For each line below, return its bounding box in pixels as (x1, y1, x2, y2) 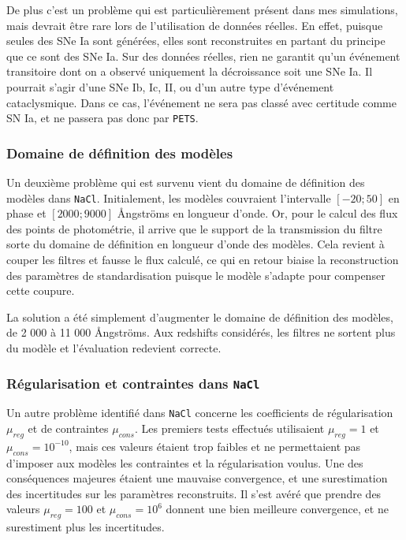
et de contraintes (28, 420, 109, 437)
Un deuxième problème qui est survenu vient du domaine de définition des (6, 174, 365, 191)
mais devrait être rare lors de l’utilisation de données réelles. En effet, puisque (6, 17, 383, 33)
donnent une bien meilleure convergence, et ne (166, 501, 389, 517)
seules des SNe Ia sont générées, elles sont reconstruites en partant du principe (6, 32, 386, 49)
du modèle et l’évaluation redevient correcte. (6, 340, 222, 356)
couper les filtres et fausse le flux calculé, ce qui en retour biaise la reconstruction (6, 251, 399, 268)
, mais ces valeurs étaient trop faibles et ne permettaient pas (69, 438, 361, 454)
